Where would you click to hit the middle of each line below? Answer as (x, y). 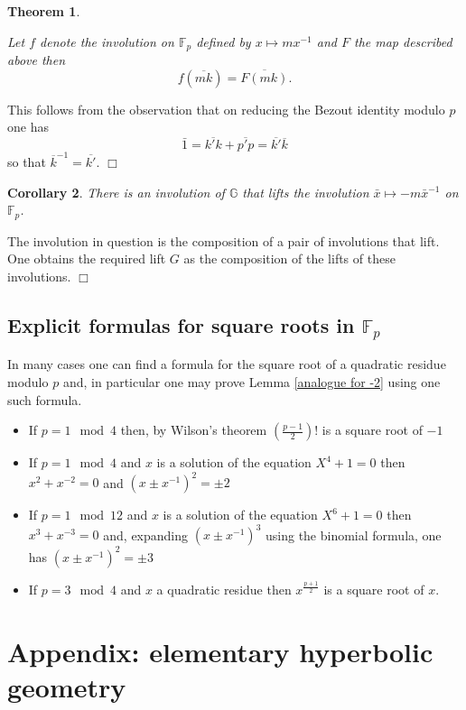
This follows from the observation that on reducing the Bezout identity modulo (226, 109)
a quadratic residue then (224, 589)
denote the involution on (107, 41)
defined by (224, 41)
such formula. (45, 399)
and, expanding (146, 535)
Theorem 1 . (44, 11)
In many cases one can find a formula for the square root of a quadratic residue (227, 364)
